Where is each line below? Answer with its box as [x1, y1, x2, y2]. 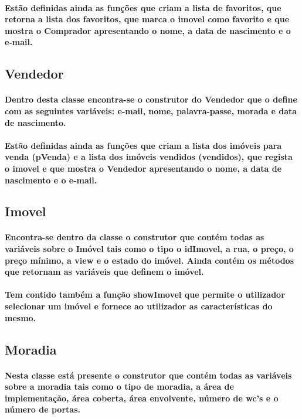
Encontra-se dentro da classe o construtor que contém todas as [5, 231, 264, 243]
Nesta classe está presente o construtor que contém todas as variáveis [5, 369, 292, 381]
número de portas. [5, 403, 80, 415]
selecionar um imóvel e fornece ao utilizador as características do [5, 300, 273, 312]
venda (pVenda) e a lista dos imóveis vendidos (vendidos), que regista [5, 151, 293, 163]
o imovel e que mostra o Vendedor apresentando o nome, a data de [5, 162, 282, 174]
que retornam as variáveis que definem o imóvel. [5, 265, 204, 278]
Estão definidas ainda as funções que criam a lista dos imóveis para [5, 139, 282, 151]
